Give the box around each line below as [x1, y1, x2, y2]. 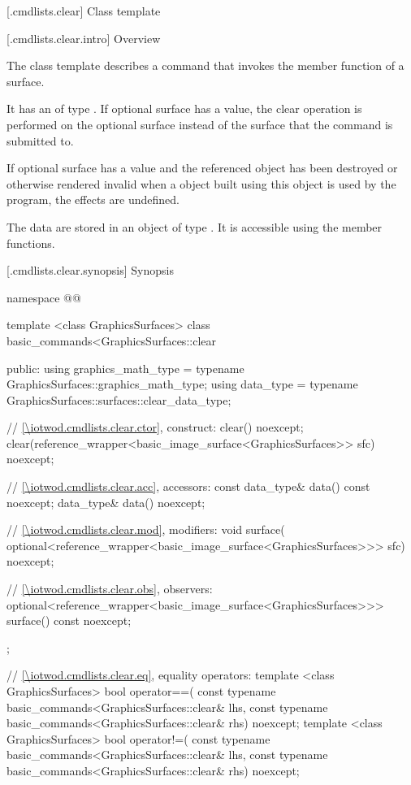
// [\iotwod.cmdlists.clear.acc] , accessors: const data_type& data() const [6, 478, 370, 495]
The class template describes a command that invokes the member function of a [6, 57, 405, 74]
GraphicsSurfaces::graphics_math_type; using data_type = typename [6, 375, 358, 392]
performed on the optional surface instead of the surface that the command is [6, 115, 393, 132]
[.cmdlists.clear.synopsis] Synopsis [6, 262, 174, 279]
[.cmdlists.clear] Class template [6, 2, 161, 19]
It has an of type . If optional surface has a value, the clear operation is [6, 100, 362, 117]
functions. [6, 234, 55, 251]
